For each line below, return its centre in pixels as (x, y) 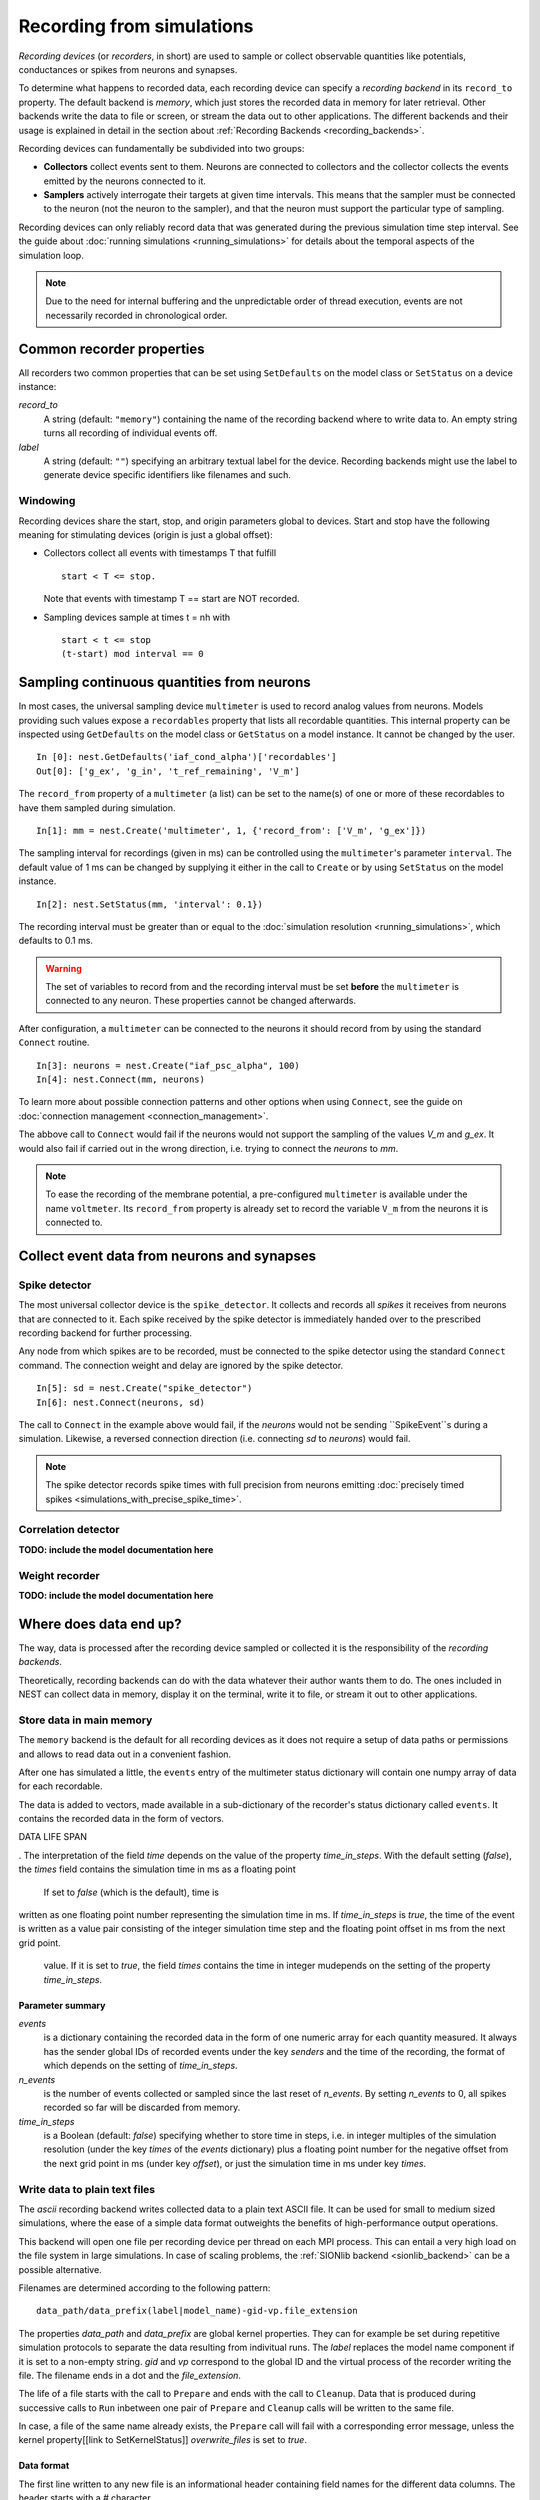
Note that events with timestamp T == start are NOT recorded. (171, 599)
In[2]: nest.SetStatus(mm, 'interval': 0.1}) (150, 904)
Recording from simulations (136, 26)
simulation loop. (51, 255)
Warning (63, 968)
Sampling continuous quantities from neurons (164, 682)
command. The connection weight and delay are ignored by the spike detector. (181, 1365)
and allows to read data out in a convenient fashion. (125, 1754)
